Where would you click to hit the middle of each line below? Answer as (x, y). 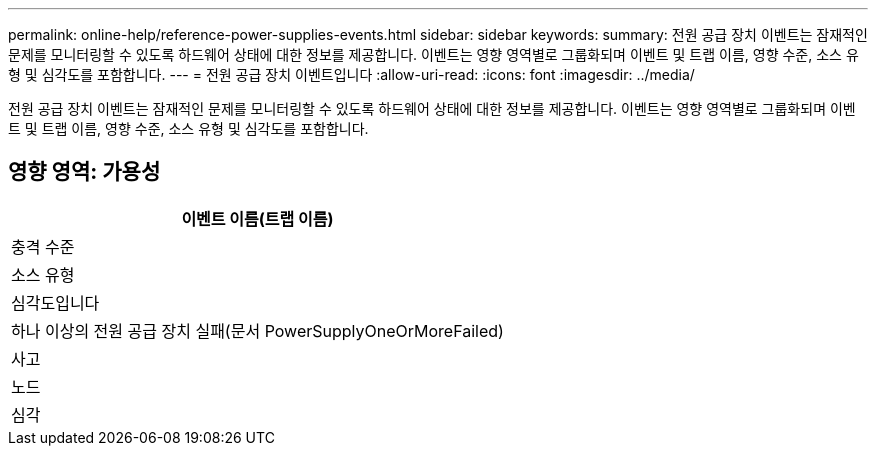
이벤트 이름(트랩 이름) (257, 218)
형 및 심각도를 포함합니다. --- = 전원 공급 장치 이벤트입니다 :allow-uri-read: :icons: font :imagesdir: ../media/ (351, 74)
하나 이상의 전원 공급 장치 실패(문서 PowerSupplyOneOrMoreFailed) (257, 330)
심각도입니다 (55, 302)
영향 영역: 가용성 (84, 172)
